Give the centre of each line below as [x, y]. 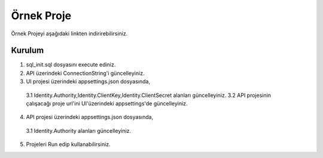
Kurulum [28, 51]
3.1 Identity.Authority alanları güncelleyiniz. [79, 130]
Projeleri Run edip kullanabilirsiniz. [68, 144]
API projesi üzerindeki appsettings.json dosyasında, [90, 117]
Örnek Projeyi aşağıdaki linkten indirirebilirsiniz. [69, 34]
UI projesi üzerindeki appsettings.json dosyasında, [88, 81]
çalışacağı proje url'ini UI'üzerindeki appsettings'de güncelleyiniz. [107, 104]
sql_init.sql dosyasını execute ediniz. [71, 65]
